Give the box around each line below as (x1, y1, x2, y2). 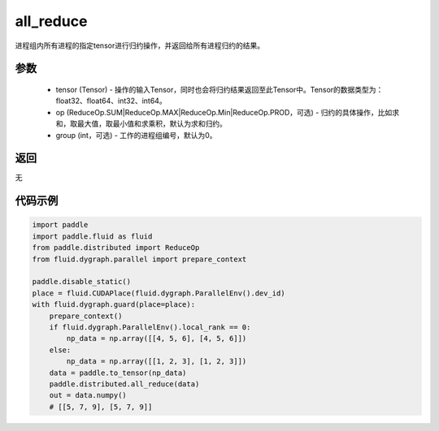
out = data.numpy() (49, 390, 128, 400)
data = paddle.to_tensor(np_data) (49, 368, 187, 377)
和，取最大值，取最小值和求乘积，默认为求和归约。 (55, 119, 227, 129)
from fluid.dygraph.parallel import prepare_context (32, 254, 247, 264)
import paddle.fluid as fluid (32, 231, 153, 241)
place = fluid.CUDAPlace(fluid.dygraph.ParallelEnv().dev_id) (32, 288, 285, 298)
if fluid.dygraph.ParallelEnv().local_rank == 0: (49, 322, 251, 332)
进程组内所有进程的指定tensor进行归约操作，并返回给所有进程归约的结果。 (15, 41, 264, 50)
